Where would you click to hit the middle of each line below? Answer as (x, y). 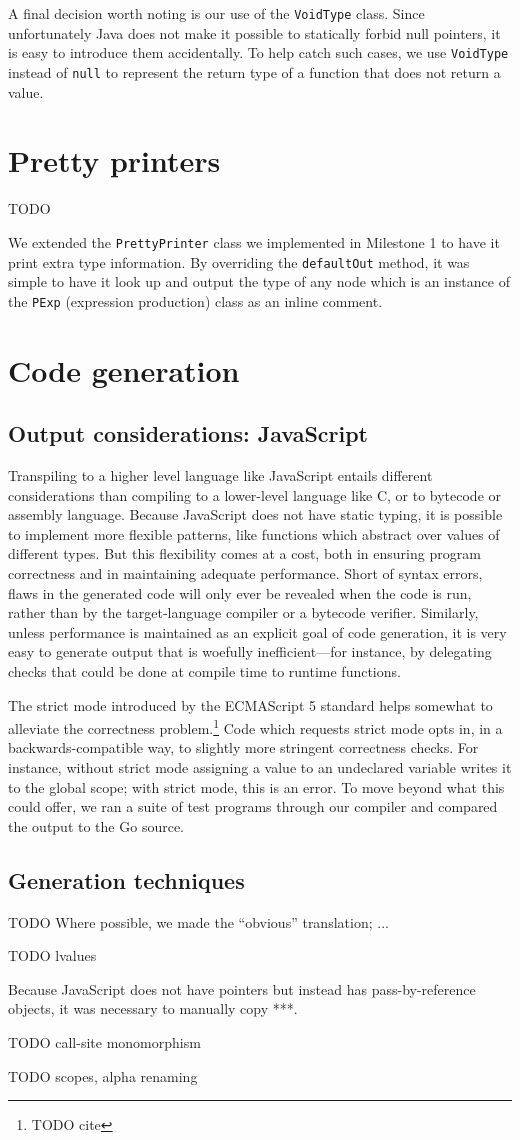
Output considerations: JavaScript (188, 433)
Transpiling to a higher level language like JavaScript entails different (220, 475)
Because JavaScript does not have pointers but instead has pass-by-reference (242, 988)
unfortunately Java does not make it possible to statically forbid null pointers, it (254, 32)
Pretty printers (114, 160)
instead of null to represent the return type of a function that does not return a (254, 71)
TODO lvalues (52, 955)
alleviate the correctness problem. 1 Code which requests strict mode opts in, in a (255, 726)
